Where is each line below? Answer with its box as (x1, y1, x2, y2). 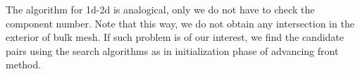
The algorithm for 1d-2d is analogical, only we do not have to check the (6, 2, 315, 16)
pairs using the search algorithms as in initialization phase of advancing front (6, 43, 339, 58)
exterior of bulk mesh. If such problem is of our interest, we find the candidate (6, 30, 345, 44)
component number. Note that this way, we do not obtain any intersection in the (6, 16, 354, 30)
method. (6, 57, 42, 72)
